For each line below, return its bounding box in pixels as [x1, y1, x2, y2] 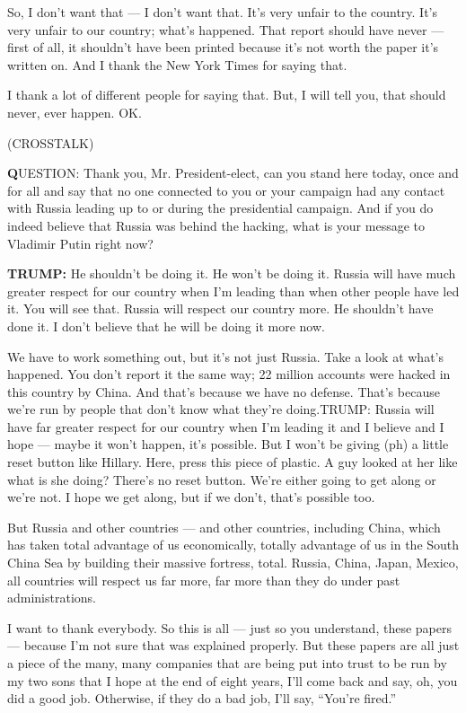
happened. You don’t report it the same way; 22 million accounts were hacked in [7, 365, 451, 383]
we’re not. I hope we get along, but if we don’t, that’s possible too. [7, 488, 375, 506]
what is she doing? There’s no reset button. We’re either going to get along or [7, 470, 436, 489]
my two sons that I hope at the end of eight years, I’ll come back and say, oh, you [7, 671, 458, 690]
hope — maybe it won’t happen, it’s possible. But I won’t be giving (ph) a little [7, 435, 449, 453]
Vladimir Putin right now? [7, 233, 154, 252]
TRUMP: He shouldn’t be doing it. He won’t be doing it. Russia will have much [7, 264, 456, 283]
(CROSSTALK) [7, 133, 94, 152]
